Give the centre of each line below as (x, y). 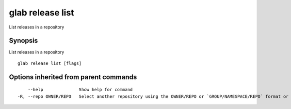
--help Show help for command (80, 90)
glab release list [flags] (50, 63)
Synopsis (24, 41)
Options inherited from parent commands (73, 77)
